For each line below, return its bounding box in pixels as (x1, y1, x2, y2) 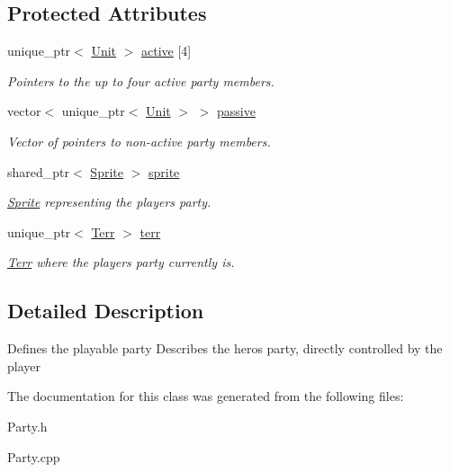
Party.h (7, 416, 48, 435)
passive (217, 102, 256, 120)
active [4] (141, 41, 192, 60)
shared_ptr (7, 162, 70, 181)
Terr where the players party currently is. (7, 253, 235, 272)
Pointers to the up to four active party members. (7, 71, 274, 90)
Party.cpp (7, 447, 60, 466)
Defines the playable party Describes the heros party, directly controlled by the (7, 339, 443, 358)
